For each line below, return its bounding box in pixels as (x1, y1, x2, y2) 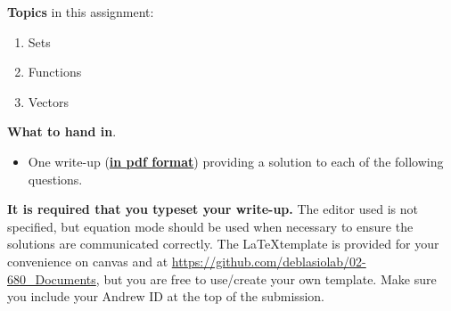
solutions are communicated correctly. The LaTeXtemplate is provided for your (7, 234, 439, 253)
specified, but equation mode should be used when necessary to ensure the (7, 217, 414, 235)
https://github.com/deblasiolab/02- (171, 251, 366, 270)
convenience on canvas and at (7, 251, 168, 270)
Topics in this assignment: (7, 3, 154, 20)
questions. (28, 169, 83, 188)
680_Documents (7, 269, 96, 288)
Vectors (28, 92, 70, 110)
